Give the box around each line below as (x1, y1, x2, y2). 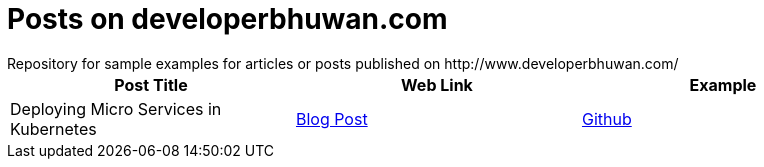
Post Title (114, 74, 188, 95)
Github (581, 108, 632, 129)
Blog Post (295, 108, 368, 129)
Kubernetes (10, 118, 97, 139)
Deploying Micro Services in (10, 98, 222, 119)
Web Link (401, 74, 473, 95)
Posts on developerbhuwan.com (7, 2, 448, 36)
